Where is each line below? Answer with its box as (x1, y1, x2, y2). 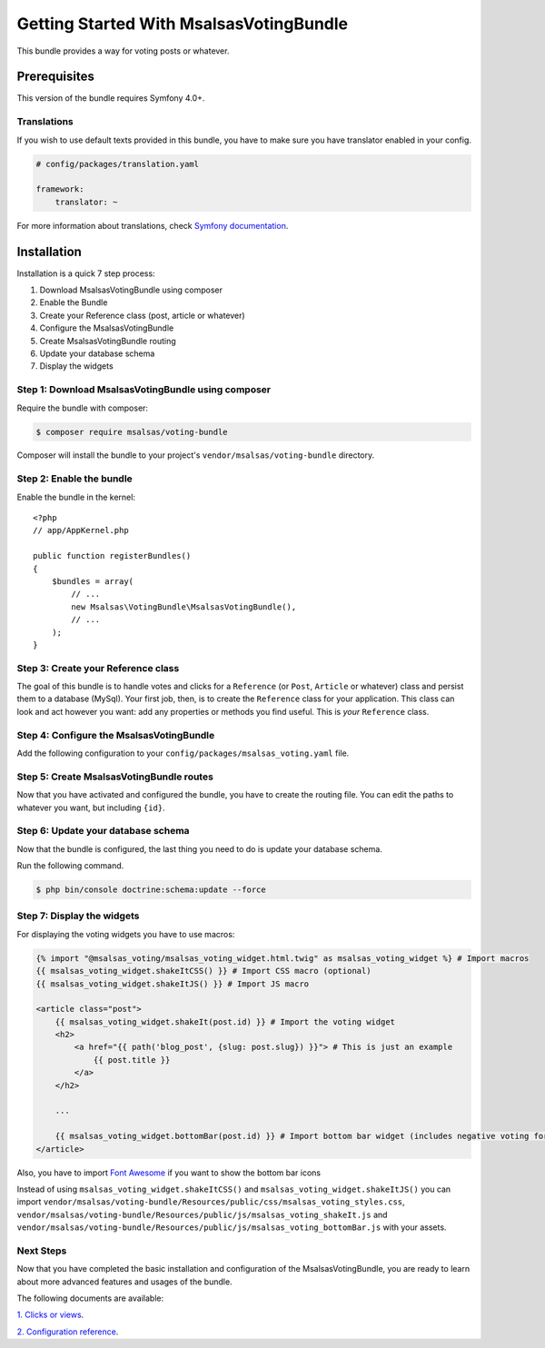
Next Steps (16, 1244, 67, 1257)
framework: (35, 184, 84, 194)
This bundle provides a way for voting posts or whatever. (16, 45, 230, 56)
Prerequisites (16, 69, 94, 84)
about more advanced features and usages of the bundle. (16, 1276, 233, 1287)
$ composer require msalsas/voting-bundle (35, 427, 228, 437)
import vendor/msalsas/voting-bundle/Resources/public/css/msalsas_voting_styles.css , (16, 1196, 405, 1207)
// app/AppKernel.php (33, 525, 129, 536)
